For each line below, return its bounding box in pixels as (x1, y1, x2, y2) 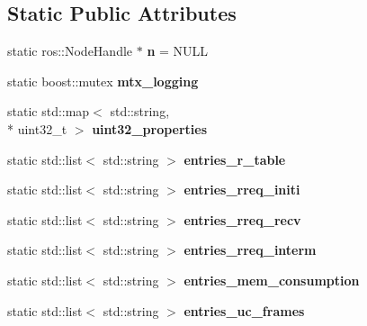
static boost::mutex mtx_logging (7, 71, 199, 90)
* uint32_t (7, 119, 67, 138)
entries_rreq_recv (183, 210, 301, 229)
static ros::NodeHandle (7, 41, 133, 60)
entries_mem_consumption (183, 270, 360, 289)
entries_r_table (183, 149, 286, 168)
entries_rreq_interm (183, 240, 317, 259)
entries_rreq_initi (183, 180, 300, 199)
